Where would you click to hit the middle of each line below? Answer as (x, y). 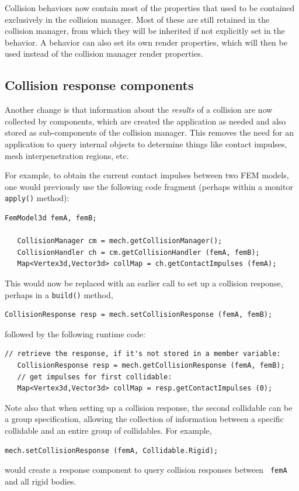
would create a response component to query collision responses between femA (146, 470)
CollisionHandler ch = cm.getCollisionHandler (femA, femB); (138, 252)
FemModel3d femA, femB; (51, 218)
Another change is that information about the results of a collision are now (139, 110)
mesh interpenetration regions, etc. (67, 155)
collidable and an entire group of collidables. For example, (108, 430)
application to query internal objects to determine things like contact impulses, (146, 144)
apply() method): (37, 198)
